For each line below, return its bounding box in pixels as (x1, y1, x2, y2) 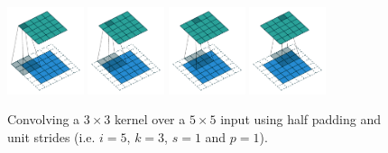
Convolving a (7, 110, 80, 129)
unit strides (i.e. (7, 127, 96, 146)
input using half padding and (220, 110, 382, 129)
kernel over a (115, 110, 186, 129)
